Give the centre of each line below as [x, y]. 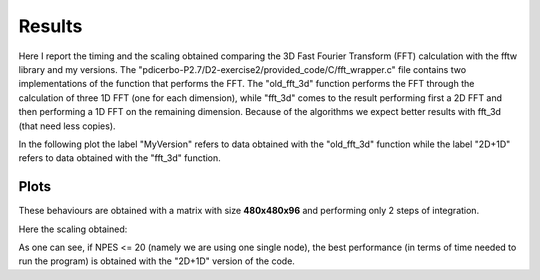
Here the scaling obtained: [73, 229]
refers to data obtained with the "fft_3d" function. [120, 158]
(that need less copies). [67, 126]
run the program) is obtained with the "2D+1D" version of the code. [156, 261]
